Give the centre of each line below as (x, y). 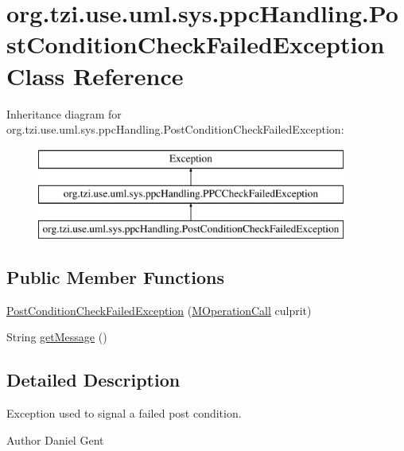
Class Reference (95, 75)
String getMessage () (57, 337)
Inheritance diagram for (64, 113)
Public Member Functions (115, 277)
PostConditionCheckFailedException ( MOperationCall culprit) (159, 310)
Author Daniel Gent (55, 439)
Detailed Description (93, 380)
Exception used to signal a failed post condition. (124, 413)
